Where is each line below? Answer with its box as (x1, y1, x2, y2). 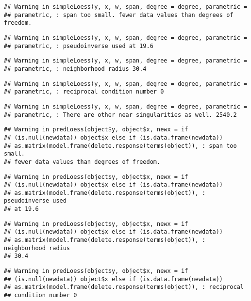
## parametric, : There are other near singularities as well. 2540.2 (4, 111, 237, 118)
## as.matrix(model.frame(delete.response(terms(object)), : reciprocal (4, 284, 244, 291)
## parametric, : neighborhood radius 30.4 (4, 65, 147, 72)
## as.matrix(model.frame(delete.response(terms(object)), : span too (4, 142, 237, 149)
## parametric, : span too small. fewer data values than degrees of (4, 11, 234, 18)
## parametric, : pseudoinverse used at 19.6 (4, 42, 153, 49)
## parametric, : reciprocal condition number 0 (4, 88, 164, 95)
